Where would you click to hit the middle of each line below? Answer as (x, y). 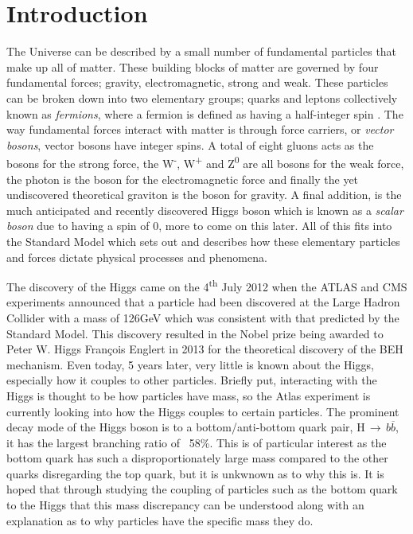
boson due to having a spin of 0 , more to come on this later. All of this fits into (199, 226)
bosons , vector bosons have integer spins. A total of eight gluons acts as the (190, 144)
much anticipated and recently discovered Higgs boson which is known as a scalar (205, 210)
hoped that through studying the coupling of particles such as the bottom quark (202, 489)
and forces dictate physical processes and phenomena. (137, 257)
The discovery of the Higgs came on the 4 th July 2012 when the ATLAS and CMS (207, 285)
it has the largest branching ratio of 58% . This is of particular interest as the (197, 442)
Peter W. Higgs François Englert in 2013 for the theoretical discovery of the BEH (205, 349)
